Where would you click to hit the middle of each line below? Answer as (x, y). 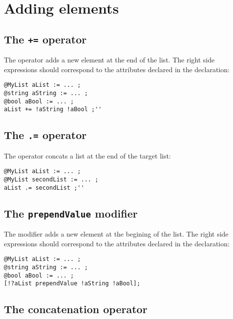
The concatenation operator (76, 309)
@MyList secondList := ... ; (51, 179)
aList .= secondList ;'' (44, 188)
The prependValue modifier (71, 213)
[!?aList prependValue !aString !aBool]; (72, 284)
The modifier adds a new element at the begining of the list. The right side (116, 234)
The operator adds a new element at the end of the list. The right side (109, 60)
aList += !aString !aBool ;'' (53, 110)
